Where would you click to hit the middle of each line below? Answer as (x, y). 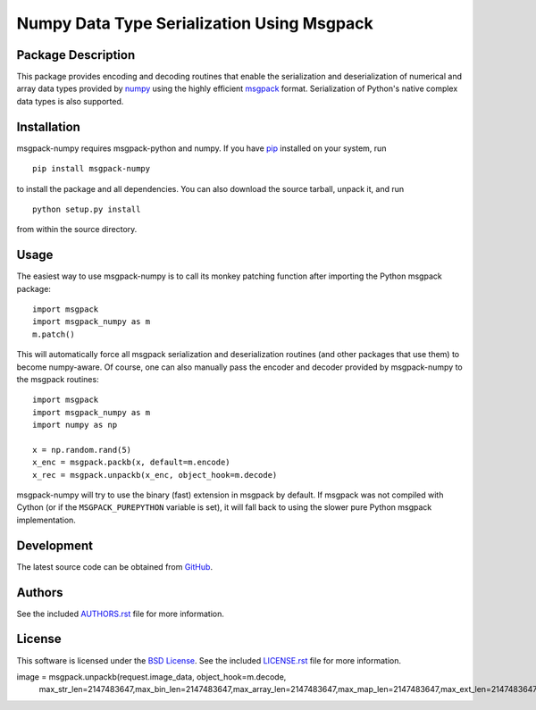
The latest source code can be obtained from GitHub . (115, 566)
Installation (48, 126)
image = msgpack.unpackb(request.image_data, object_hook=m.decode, (151, 677)
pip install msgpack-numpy (92, 169)
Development (55, 545)
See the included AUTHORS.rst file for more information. (121, 614)
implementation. (46, 520)
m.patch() (54, 334)
